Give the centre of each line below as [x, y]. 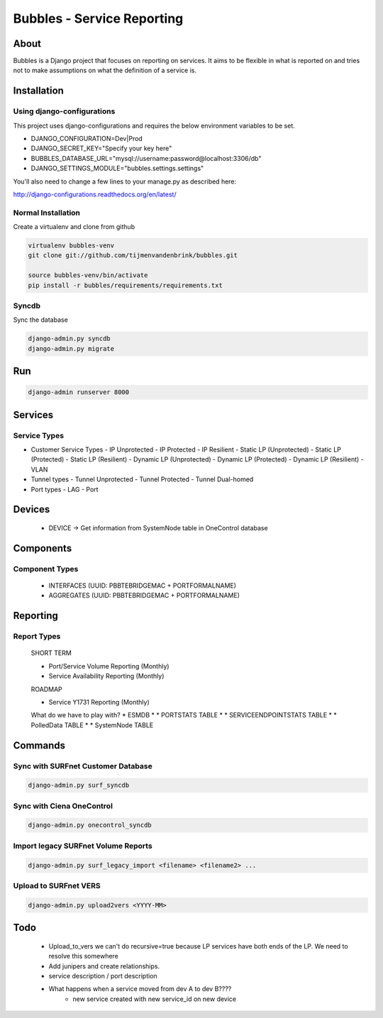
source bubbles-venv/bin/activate [88, 275]
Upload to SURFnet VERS [57, 885]
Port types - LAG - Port [65, 489]
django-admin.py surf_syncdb [79, 785]
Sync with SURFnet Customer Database [83, 766]
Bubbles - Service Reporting [98, 18]
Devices [32, 509]
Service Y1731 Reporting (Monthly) [99, 702]
